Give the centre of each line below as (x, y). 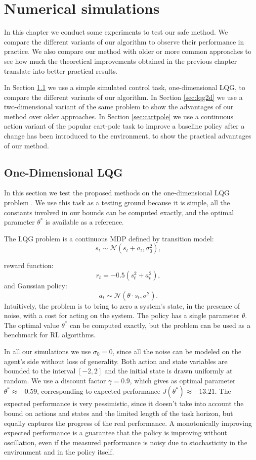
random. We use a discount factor (55, 380)
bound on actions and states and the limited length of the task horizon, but (119, 413)
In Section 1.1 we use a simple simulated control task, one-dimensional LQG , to (125, 87)
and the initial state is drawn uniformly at (169, 371)
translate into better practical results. (61, 70)
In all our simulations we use (47, 351)
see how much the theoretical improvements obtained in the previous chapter (121, 61)
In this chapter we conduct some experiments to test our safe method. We (116, 32)
